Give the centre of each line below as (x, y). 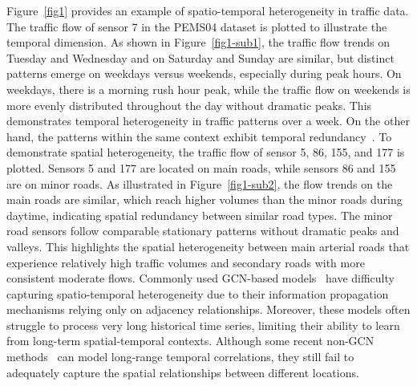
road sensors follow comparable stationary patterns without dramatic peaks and (203, 231)
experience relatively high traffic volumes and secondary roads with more (186, 262)
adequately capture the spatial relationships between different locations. (183, 372)
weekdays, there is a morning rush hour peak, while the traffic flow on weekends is (208, 89)
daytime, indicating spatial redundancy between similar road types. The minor (200, 215)
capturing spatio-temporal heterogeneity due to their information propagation (198, 293)
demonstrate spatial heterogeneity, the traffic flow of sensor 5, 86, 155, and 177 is (206, 152)
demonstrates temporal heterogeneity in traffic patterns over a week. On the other (208, 121)
